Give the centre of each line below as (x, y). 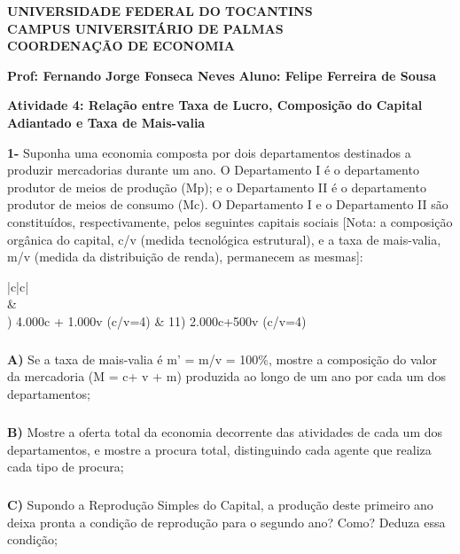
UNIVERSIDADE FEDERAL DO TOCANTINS (160, 11)
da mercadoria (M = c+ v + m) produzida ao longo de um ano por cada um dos (226, 376)
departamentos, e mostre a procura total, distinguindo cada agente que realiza (219, 449)
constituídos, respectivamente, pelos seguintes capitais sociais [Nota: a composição (230, 221)
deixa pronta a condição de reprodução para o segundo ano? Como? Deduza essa (226, 522)
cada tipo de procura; (66, 467)
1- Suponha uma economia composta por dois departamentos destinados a (209, 152)
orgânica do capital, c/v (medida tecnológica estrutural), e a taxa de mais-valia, (224, 239)
